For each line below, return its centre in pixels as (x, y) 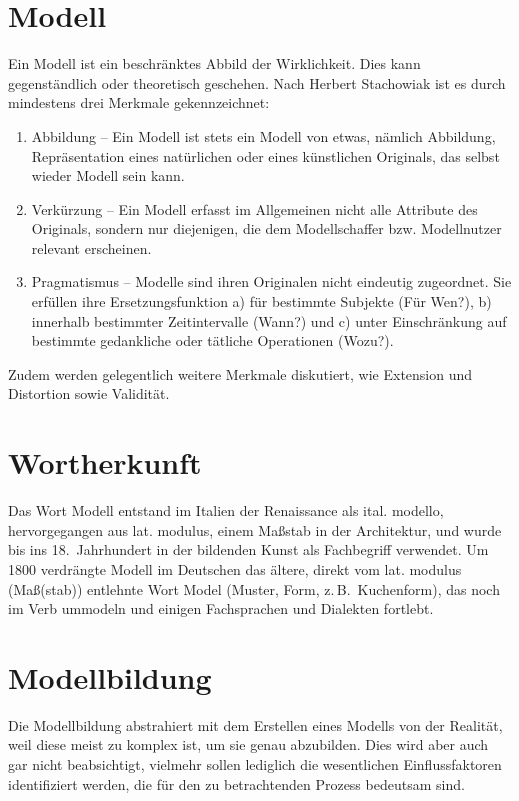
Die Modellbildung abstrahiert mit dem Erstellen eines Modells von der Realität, (255, 724)
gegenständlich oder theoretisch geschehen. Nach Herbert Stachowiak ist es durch (257, 82)
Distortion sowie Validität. (89, 393)
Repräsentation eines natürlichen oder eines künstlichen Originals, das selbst (265, 155)
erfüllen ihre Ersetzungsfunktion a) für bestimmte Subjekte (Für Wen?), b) (261, 301)
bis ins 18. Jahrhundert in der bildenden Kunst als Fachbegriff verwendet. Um (248, 549)
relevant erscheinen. (91, 247)
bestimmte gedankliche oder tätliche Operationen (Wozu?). (212, 340)
